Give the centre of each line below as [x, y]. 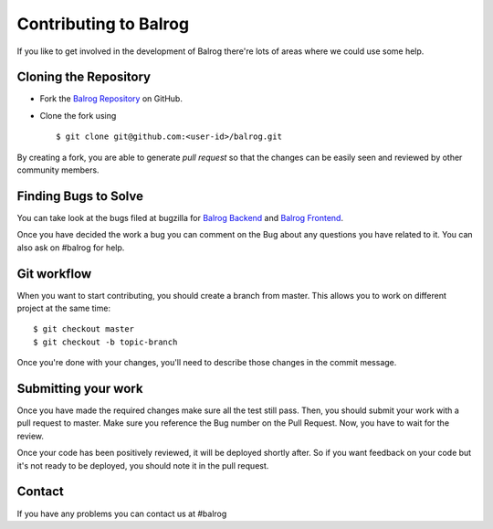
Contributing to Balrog [103, 24]
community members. [58, 170]
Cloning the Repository [84, 77]
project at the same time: [64, 308]
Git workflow [54, 274]
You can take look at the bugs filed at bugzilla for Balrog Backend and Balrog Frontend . [180, 217]
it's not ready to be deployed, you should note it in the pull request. [143, 465]
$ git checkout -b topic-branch [105, 342]
